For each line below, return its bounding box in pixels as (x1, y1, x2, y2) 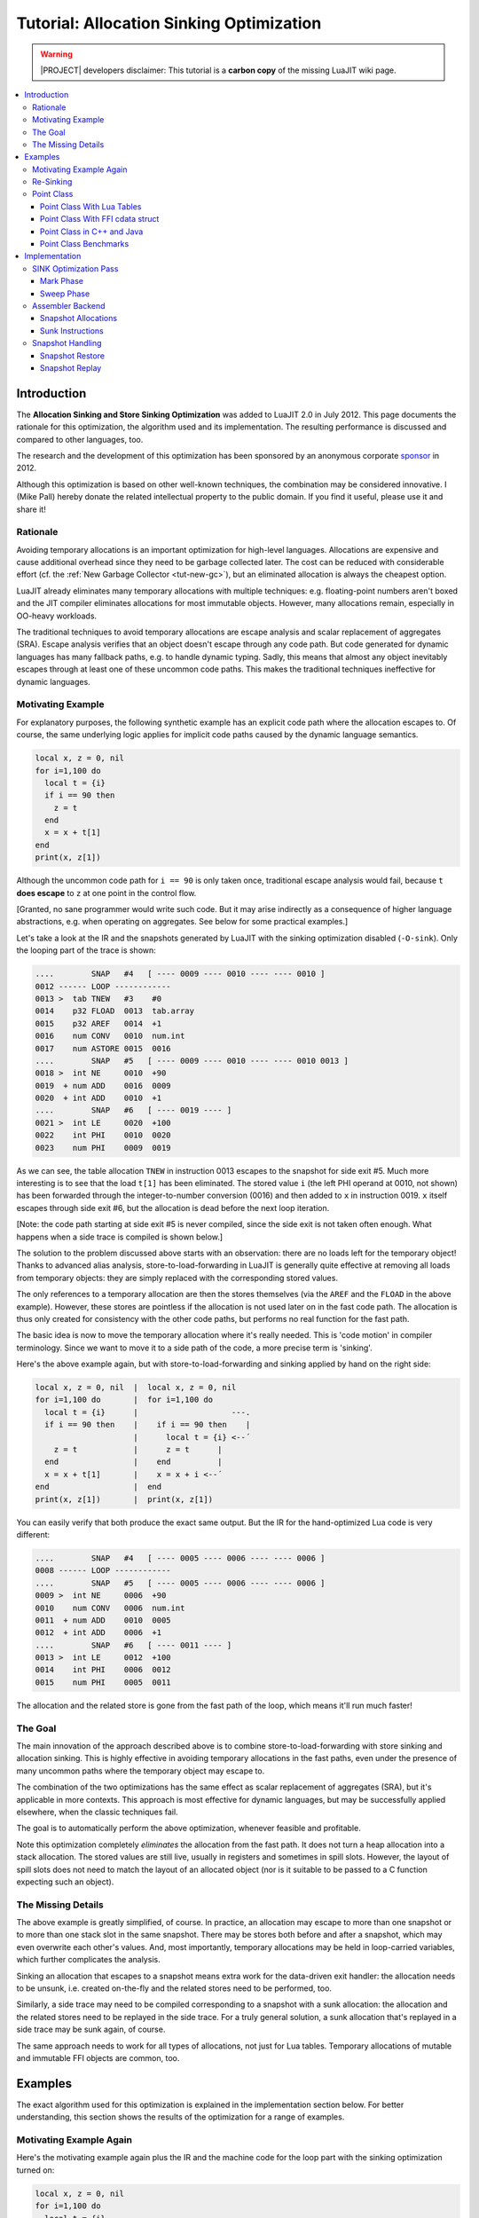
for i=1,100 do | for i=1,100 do (35, 1395, 213, 1405)
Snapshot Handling (32, 338, 102, 349)
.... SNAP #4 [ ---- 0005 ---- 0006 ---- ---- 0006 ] (35, 1553, 326, 1563)
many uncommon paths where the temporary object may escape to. (16, 1766, 265, 1776)
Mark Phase (40, 276, 84, 287)
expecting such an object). (16, 1876, 114, 1887)
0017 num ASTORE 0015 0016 (35, 1043, 172, 1053)
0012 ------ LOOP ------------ (35, 981, 172, 991)
